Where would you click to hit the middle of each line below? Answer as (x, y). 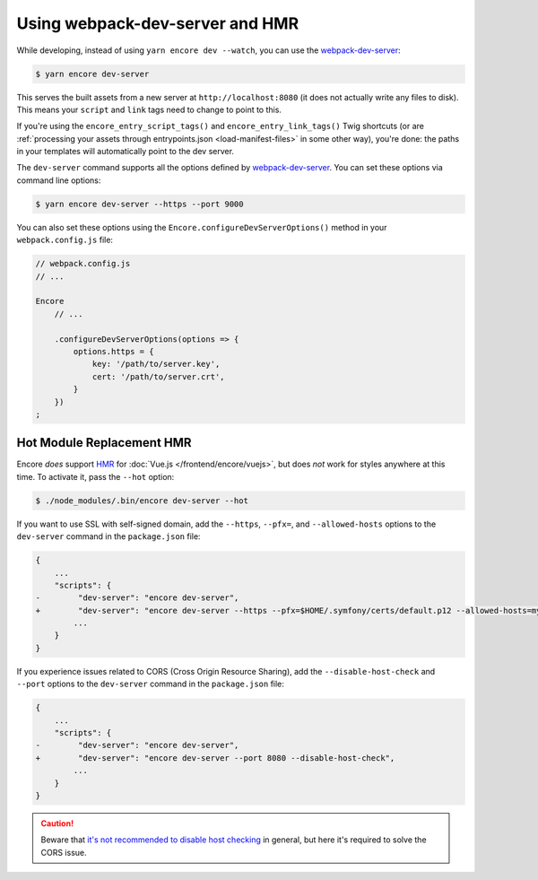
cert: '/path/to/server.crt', (158, 376)
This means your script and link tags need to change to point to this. (149, 109)
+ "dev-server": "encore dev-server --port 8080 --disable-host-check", (215, 758)
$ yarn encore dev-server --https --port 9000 (139, 204)
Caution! (57, 823)
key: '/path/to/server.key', (156, 364)
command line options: (59, 180)
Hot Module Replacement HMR (104, 443)
